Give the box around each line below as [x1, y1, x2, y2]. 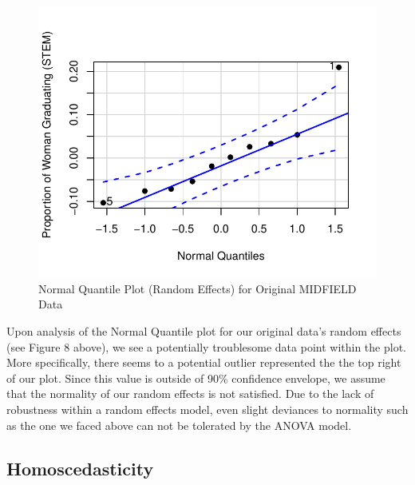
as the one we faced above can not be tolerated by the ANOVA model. [6, 416, 352, 433]
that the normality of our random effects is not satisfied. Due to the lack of [6, 385, 374, 402]
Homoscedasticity [6, 455, 154, 480]
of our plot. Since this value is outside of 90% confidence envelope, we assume [6, 369, 385, 386]
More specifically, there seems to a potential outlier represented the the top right [6, 354, 401, 371]
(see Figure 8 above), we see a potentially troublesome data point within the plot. [6, 338, 406, 355]
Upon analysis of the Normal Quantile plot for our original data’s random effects [6, 322, 401, 339]
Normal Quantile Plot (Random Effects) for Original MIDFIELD [38, 280, 357, 296]
